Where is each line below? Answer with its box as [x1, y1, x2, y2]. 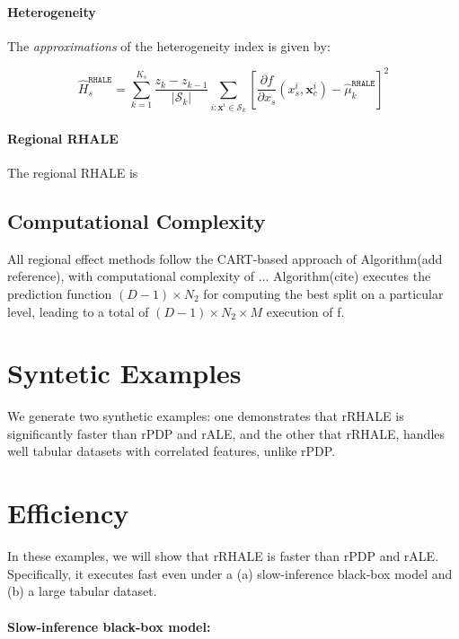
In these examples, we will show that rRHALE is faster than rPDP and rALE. [7, 547, 439, 565]
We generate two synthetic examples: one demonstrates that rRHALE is [7, 407, 404, 425]
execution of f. [266, 302, 345, 320]
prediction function [7, 284, 112, 302]
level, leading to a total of [7, 302, 149, 320]
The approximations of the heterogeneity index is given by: [7, 36, 331, 55]
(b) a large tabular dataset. [7, 582, 157, 600]
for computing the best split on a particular [203, 284, 444, 302]
